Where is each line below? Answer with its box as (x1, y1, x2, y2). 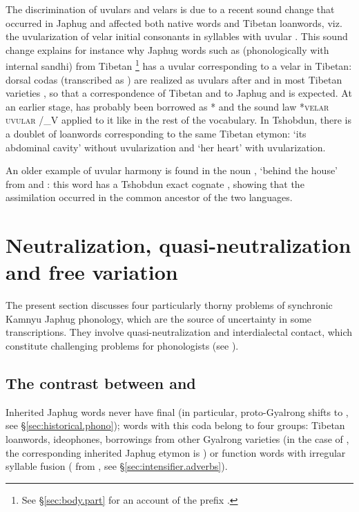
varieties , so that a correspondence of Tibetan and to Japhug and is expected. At (6, 86, 352, 100)
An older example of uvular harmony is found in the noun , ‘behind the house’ (6, 163, 338, 178)
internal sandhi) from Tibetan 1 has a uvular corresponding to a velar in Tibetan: (6, 57, 352, 73)
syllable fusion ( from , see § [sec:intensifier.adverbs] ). (6, 459, 228, 473)
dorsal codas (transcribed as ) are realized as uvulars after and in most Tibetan (6, 72, 342, 86)
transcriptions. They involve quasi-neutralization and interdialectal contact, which (6, 325, 353, 339)
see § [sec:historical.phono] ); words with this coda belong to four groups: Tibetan (6, 418, 345, 433)
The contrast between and (6, 372, 196, 394)
